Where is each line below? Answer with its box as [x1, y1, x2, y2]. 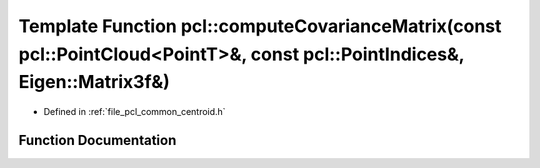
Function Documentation [18, 131, 177, 149]
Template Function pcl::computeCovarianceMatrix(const [18, 15, 502, 37]
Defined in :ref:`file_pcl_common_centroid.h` [43, 106, 226, 118]
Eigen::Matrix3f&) [18, 71, 170, 94]
